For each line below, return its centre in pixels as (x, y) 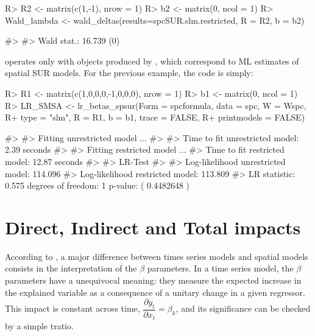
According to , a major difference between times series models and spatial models (157, 256)
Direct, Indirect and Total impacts (153, 227)
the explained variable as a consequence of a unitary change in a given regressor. (155, 292)
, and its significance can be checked (243, 308)
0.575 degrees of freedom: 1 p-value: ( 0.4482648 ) (97, 185)
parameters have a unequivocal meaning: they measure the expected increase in (153, 280)
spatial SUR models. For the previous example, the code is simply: (129, 73)
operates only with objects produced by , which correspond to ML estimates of (152, 61)
